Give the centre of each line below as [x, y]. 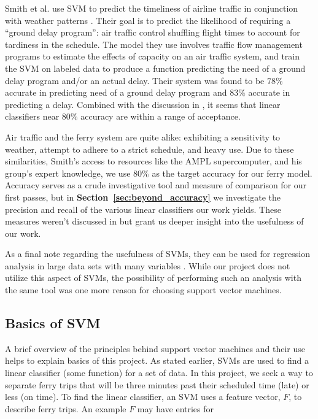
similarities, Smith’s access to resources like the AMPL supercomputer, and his [153, 161]
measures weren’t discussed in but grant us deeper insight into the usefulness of [154, 221]
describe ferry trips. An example [66, 408]
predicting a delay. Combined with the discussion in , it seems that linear [143, 104]
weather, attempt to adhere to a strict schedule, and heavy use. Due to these [149, 149]
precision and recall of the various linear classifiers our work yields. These [143, 209]
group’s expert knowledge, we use [68, 173]
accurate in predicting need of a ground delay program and [116, 92]
